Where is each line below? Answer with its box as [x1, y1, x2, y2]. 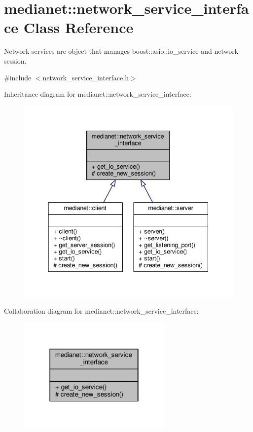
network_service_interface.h [42, 72, 129, 82]
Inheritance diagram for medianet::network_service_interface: [4, 89, 191, 99]
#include [4, 72, 32, 82]
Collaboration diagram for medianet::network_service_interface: [4, 305, 199, 316]
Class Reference [23, 17, 134, 37]
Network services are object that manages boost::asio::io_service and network [4, 46, 239, 56]
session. [4, 55, 27, 66]
